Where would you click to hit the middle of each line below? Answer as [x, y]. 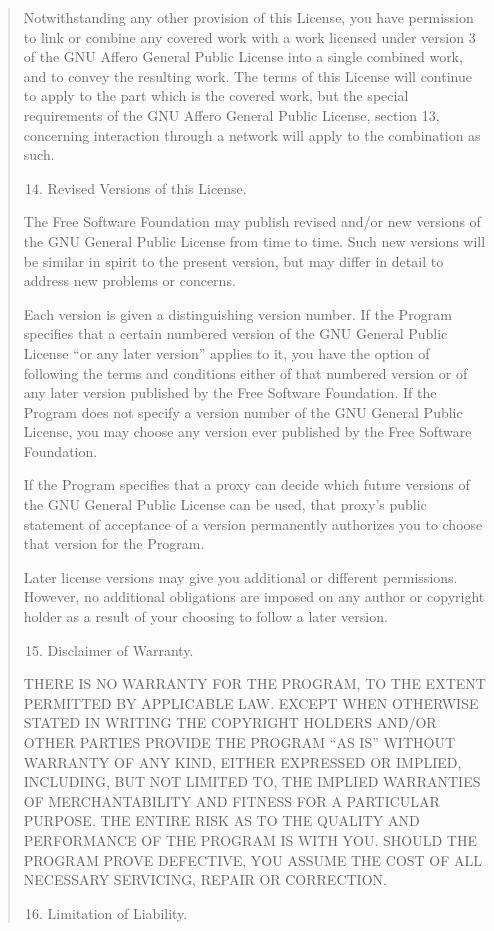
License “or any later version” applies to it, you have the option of [226, 352]
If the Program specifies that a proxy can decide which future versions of [246, 484]
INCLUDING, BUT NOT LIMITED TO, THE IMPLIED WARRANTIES [252, 781]
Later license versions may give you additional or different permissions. [240, 576]
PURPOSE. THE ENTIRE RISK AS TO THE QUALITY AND [221, 820]
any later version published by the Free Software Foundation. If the [230, 392]
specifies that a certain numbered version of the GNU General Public [235, 333]
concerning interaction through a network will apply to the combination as [252, 134]
